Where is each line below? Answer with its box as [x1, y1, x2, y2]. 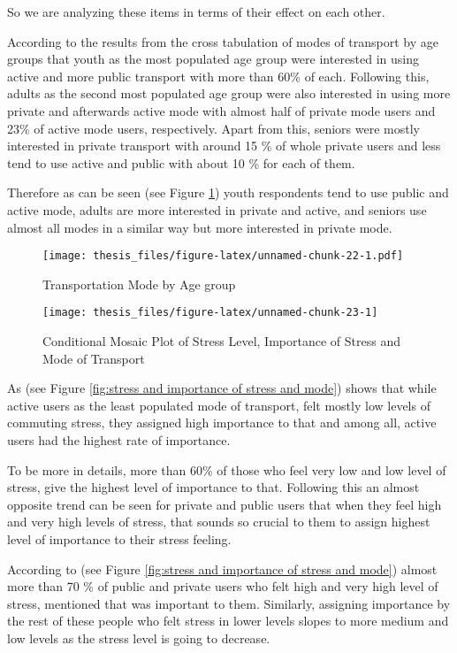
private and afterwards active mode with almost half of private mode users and [7, 101, 436, 119]
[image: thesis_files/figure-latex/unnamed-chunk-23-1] [42, 306, 378, 319]
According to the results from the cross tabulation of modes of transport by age [7, 32, 438, 50]
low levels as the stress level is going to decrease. [7, 628, 270, 647]
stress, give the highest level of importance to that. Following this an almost [7, 478, 420, 496]
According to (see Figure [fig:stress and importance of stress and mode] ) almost [7, 559, 438, 578]
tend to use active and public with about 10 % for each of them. [7, 153, 355, 172]
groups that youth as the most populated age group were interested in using [7, 50, 420, 68]
